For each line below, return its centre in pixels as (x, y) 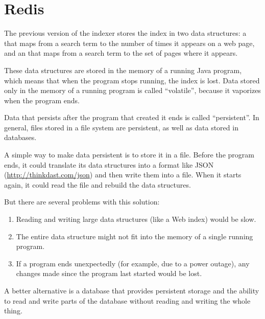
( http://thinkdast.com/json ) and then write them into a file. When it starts (123, 175)
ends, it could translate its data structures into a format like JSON (109, 164)
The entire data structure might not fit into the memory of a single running (135, 236)
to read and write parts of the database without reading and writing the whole (127, 300)
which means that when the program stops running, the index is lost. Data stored (132, 80)
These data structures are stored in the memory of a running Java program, (123, 70)
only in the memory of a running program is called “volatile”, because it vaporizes (132, 90)
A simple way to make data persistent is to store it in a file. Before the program (129, 155)
